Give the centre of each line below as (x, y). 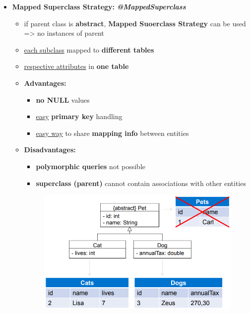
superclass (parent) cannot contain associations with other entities (141, 183)
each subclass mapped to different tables (89, 49)
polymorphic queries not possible (91, 166)
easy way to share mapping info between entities (112, 133)
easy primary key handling (79, 116)
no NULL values (63, 99)
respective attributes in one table (76, 66)
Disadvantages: (50, 150)
